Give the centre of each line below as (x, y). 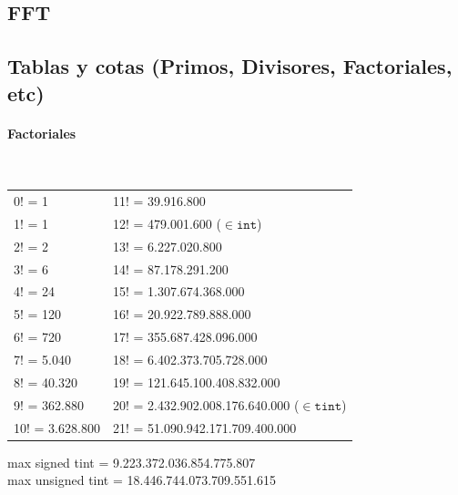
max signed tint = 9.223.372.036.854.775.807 (132, 462)
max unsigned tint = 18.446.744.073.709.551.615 (142, 480)
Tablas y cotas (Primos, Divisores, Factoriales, (230, 66)
